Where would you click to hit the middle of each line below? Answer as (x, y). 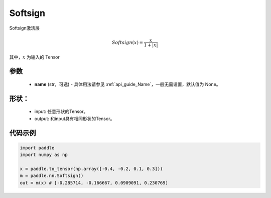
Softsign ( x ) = (127, 42)
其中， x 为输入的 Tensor (35, 57)
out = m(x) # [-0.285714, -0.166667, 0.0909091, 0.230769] (94, 183)
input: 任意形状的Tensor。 (61, 111)
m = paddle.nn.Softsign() (52, 176)
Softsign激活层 (25, 28)
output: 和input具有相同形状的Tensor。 (75, 118)
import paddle (37, 148)
